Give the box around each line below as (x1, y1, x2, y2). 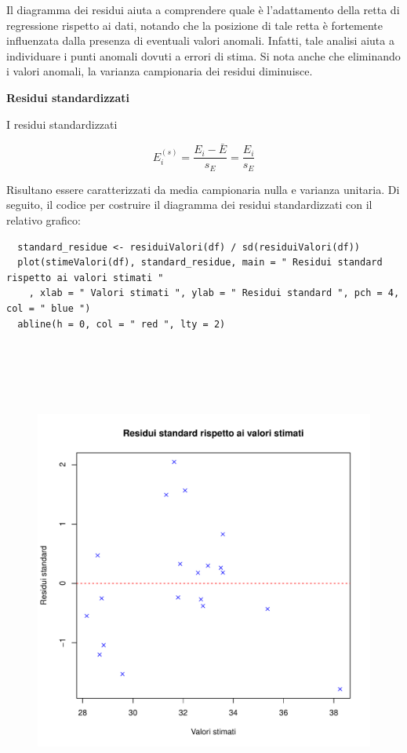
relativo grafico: (6, 212, 81, 228)
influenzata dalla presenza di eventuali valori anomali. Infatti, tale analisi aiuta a (6, 32, 394, 49)
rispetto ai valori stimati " (6, 272, 164, 283)
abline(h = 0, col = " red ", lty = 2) (17, 318, 226, 330)
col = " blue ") (6, 303, 91, 315)
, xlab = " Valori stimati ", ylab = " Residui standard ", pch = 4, (28, 287, 400, 299)
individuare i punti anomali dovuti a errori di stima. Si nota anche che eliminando (6, 47, 401, 64)
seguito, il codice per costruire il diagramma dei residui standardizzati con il (6, 196, 372, 213)
